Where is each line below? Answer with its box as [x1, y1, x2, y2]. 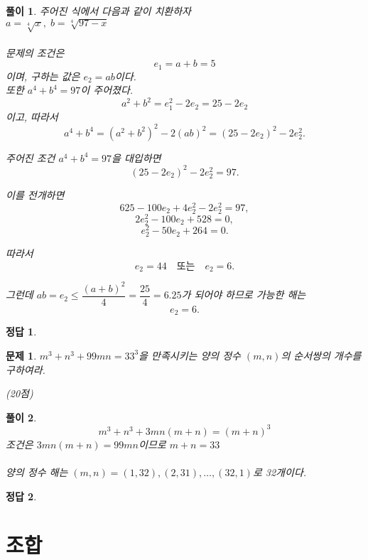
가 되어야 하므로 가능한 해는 [181, 287, 306, 302]
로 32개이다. [252, 464, 307, 479]
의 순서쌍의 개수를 [281, 348, 362, 362]
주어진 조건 [6, 150, 55, 165]
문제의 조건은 [6, 45, 65, 60]
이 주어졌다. [80, 82, 134, 97]
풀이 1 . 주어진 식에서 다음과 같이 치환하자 [6, 4, 191, 18]
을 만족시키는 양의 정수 [139, 348, 241, 362]
